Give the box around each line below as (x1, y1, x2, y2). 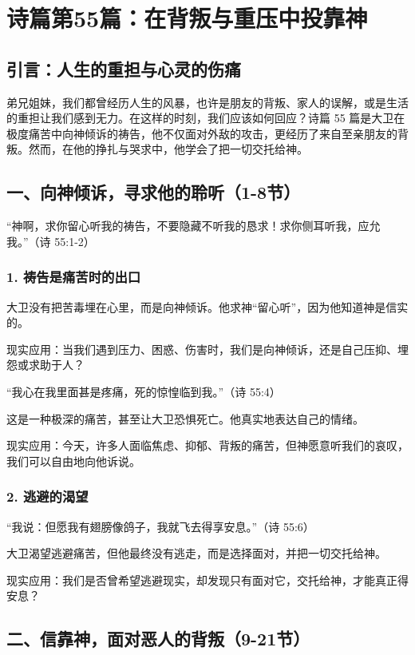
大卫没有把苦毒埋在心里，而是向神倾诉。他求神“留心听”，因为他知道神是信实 (6, 298, 409, 315)
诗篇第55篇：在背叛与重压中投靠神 (6, 2, 368, 34)
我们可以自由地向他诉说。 (6, 452, 140, 469)
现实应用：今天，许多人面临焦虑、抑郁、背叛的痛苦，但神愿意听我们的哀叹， (6, 437, 409, 454)
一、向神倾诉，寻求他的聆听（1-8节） (6, 180, 301, 204)
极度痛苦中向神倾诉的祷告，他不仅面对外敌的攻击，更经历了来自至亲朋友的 (6, 125, 397, 141)
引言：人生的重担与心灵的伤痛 (6, 56, 241, 81)
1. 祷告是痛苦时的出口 (6, 267, 141, 287)
